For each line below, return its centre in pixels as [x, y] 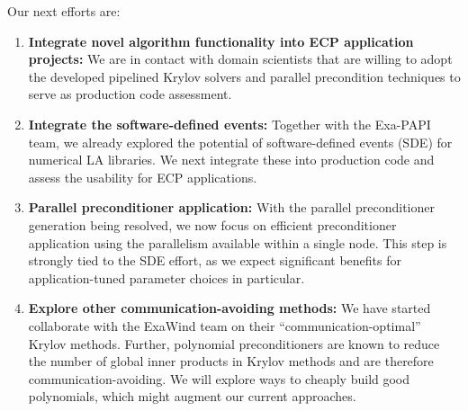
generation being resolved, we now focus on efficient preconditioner [212, 224]
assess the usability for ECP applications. [143, 177]
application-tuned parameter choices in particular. [166, 277]
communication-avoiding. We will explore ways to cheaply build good [219, 378]
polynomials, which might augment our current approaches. [192, 396]
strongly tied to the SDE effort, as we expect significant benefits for [215, 260]
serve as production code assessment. [130, 94]
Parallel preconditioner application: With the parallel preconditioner [231, 207]
